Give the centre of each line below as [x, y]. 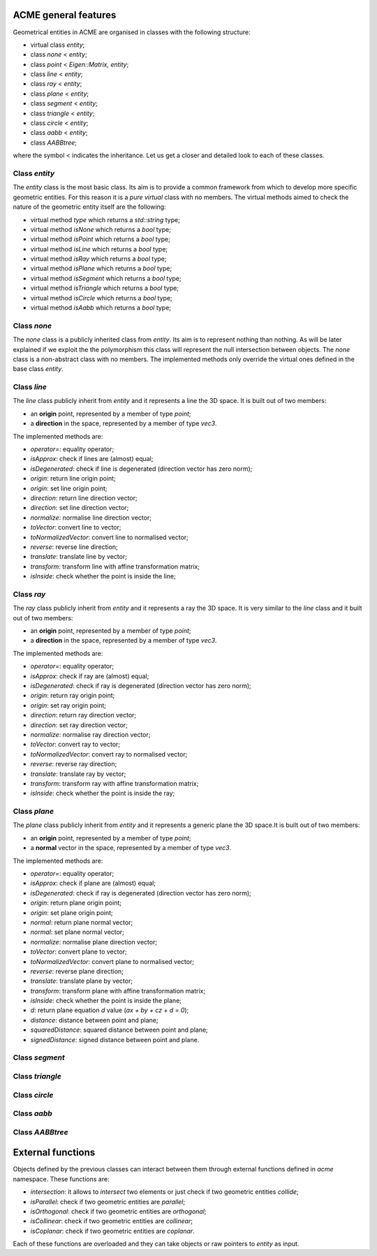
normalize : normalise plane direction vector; [94, 942]
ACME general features [65, 15]
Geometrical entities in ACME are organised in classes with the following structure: [132, 32]
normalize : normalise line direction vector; [91, 518]
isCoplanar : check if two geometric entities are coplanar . [112, 1231]
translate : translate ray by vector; [78, 774]
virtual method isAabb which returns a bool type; [101, 308]
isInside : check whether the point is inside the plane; [106, 1001]
